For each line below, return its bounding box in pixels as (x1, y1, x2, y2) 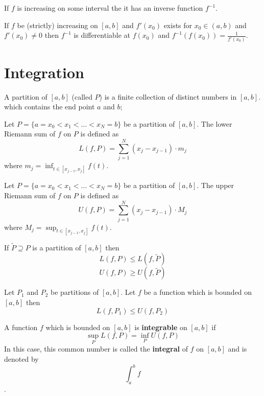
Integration (4, 61, 84, 82)
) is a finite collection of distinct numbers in (99, 91, 237, 102)
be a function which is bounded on (143, 287, 252, 297)
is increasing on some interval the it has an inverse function (17, 3, 203, 13)
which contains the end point (4, 101, 95, 112)
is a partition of (32, 242, 81, 252)
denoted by (4, 353, 39, 364)
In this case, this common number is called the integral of (4, 343, 188, 354)
